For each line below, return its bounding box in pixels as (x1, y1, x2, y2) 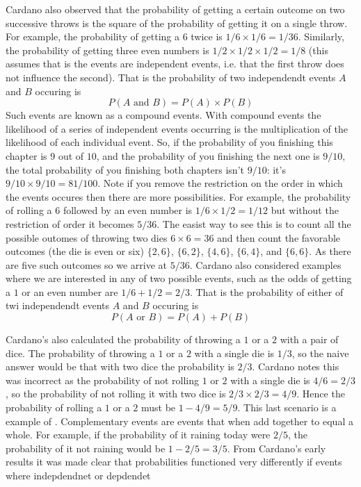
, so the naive (291, 345, 349, 360)
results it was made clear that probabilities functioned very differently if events (6, 454, 342, 469)
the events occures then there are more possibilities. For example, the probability (6, 189, 351, 204)
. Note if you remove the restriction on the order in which (97, 176, 343, 190)
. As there (309, 244, 351, 258)
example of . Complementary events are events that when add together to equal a (6, 413, 353, 428)
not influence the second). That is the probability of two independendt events (6, 69, 336, 84)
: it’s (266, 162, 286, 176)
